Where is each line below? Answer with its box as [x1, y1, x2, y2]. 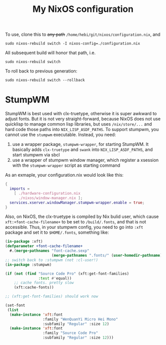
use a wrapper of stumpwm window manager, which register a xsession [12, 157, 159, 163]
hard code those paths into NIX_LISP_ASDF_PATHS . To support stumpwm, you [5, 127, 159, 133]
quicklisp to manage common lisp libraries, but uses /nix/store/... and [5, 121, 152, 127]
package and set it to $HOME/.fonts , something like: [5, 229, 109, 235]
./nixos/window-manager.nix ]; [18, 195, 83, 201]
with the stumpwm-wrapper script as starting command [12, 162, 120, 168]
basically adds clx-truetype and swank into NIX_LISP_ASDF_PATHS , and [12, 146, 153, 152]
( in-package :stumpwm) [5, 262, 52, 267]
